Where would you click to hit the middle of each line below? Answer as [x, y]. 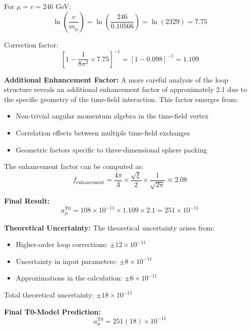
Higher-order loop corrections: [61, 244]
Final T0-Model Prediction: [52, 311]
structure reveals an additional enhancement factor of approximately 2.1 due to [125, 89]
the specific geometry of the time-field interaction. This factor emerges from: [121, 99]
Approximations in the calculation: [69, 278]
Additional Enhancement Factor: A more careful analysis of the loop [116, 79]
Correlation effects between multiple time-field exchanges [103, 133]
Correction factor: [31, 44]
